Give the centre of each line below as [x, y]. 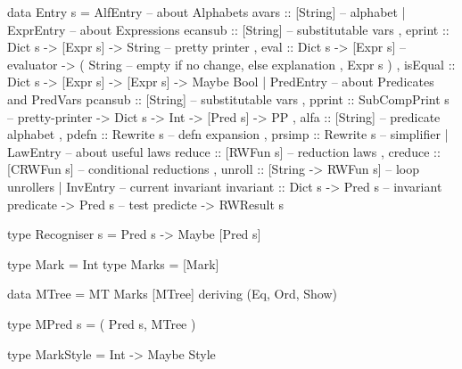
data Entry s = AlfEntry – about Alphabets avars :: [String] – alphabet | [206, 12]
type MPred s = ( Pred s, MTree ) [102, 323]
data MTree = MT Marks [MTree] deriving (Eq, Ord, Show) [172, 294]
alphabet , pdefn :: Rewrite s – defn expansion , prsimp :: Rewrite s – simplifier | [228, 134]
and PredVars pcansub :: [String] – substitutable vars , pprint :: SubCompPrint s [228, 98]
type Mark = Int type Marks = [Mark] [113, 263]
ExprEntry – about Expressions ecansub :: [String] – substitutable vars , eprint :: [228, 29]
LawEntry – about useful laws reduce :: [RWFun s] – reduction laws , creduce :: [224, 151]
